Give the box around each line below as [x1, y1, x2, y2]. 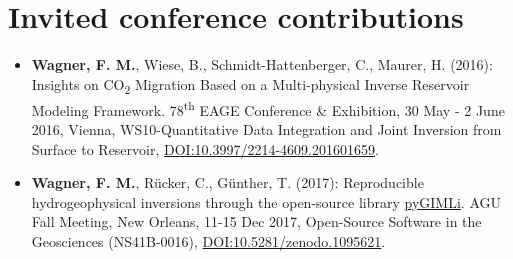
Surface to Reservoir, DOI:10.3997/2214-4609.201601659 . [31, 138, 379, 159]
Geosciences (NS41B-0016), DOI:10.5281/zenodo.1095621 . [31, 231, 386, 252]
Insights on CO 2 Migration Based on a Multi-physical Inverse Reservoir [31, 73, 470, 97]
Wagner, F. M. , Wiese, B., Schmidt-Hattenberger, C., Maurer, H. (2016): [31, 54, 493, 75]
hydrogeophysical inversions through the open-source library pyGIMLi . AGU [31, 191, 502, 212]
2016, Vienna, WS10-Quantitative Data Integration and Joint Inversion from [31, 119, 502, 140]
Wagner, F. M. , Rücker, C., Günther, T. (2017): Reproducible [31, 172, 424, 193]
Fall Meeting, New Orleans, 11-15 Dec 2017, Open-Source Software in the [31, 211, 482, 232]
